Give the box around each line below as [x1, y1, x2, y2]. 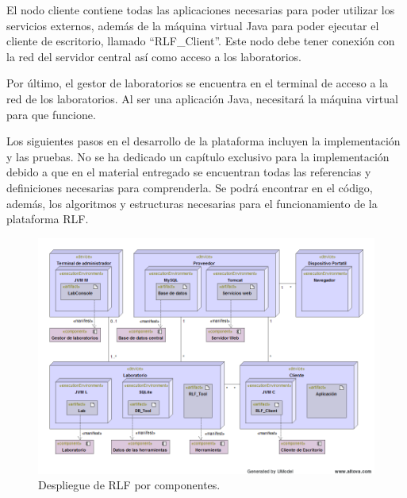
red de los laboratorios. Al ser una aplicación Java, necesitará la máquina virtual [6, 90, 398, 106]
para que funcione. [6, 106, 96, 122]
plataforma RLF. [6, 210, 89, 227]
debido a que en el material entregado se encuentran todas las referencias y [6, 164, 371, 180]
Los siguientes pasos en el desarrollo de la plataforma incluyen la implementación [6, 133, 401, 149]
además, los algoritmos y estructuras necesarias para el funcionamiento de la [6, 195, 378, 211]
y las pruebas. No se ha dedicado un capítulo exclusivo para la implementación [6, 148, 390, 164]
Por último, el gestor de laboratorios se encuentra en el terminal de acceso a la [6, 75, 388, 91]
